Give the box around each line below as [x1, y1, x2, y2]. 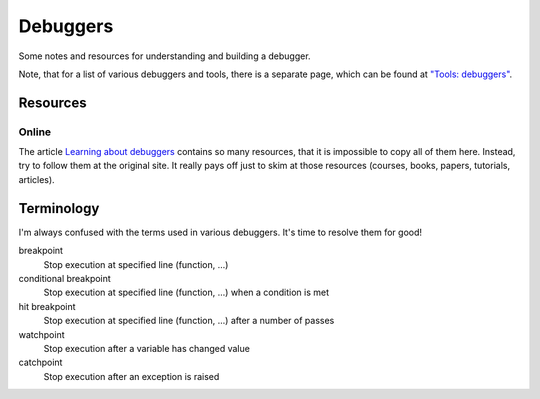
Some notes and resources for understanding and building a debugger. [18, 50, 311, 62]
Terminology [18, 200, 100, 217]
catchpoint [18, 356, 63, 369]
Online [18, 125, 52, 139]
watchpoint [18, 328, 65, 340]
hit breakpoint [18, 300, 76, 312]
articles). [18, 173, 55, 185]
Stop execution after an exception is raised [43, 370, 220, 382]
